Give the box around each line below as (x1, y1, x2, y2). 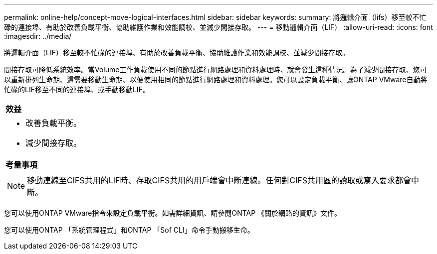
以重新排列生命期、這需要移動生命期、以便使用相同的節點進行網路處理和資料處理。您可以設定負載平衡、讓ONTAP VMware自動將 (4, 75, 428, 84)
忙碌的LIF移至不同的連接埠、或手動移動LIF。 (4, 85, 150, 94)
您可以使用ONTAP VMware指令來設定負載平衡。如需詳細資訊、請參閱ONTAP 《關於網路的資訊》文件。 (4, 209, 342, 217)
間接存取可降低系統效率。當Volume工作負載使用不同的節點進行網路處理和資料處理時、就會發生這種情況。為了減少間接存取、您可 (4, 65, 427, 74)
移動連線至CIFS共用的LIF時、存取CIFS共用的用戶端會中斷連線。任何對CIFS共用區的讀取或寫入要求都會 (27, 175, 411, 185)
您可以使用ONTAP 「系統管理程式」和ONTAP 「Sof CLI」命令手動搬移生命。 (4, 226, 254, 234)
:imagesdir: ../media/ (4, 32, 72, 40)
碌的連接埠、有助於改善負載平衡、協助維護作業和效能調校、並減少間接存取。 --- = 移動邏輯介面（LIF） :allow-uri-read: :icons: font (4, 23, 433, 31)
